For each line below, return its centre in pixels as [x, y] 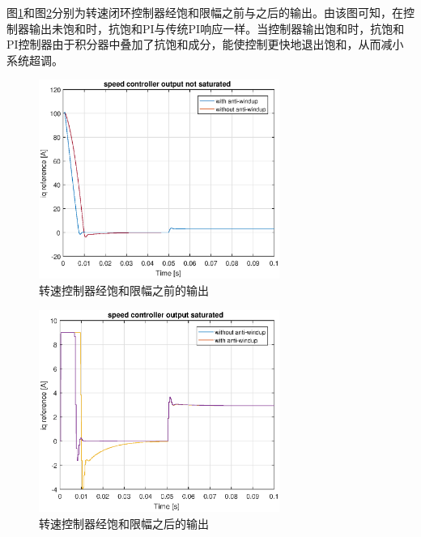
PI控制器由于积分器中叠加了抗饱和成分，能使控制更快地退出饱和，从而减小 [205, 44]
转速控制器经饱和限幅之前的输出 [124, 290]
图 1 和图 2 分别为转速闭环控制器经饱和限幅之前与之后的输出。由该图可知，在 [205, 12]
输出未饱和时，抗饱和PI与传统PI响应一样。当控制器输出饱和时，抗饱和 [217, 28]
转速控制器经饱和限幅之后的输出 [124, 523]
